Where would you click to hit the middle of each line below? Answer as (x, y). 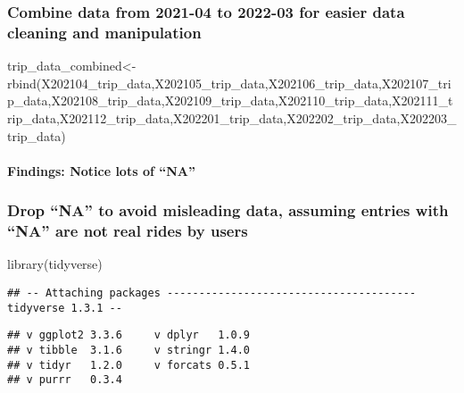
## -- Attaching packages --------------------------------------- (212, 293)
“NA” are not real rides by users (128, 231)
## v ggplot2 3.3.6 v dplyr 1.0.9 (129, 335)
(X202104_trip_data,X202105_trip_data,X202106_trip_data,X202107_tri (244, 83)
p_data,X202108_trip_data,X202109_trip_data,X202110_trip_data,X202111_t (230, 100)
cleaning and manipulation (104, 32)
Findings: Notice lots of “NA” (101, 170)
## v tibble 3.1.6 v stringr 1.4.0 (129, 350)
